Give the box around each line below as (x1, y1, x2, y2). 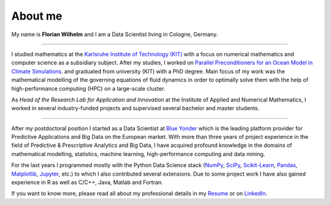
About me (11, 9, 63, 23)
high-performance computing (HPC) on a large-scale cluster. (11, 84, 165, 92)
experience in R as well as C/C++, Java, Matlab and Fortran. (11, 179, 163, 186)
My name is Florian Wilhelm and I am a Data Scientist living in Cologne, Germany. (11, 31, 218, 38)
